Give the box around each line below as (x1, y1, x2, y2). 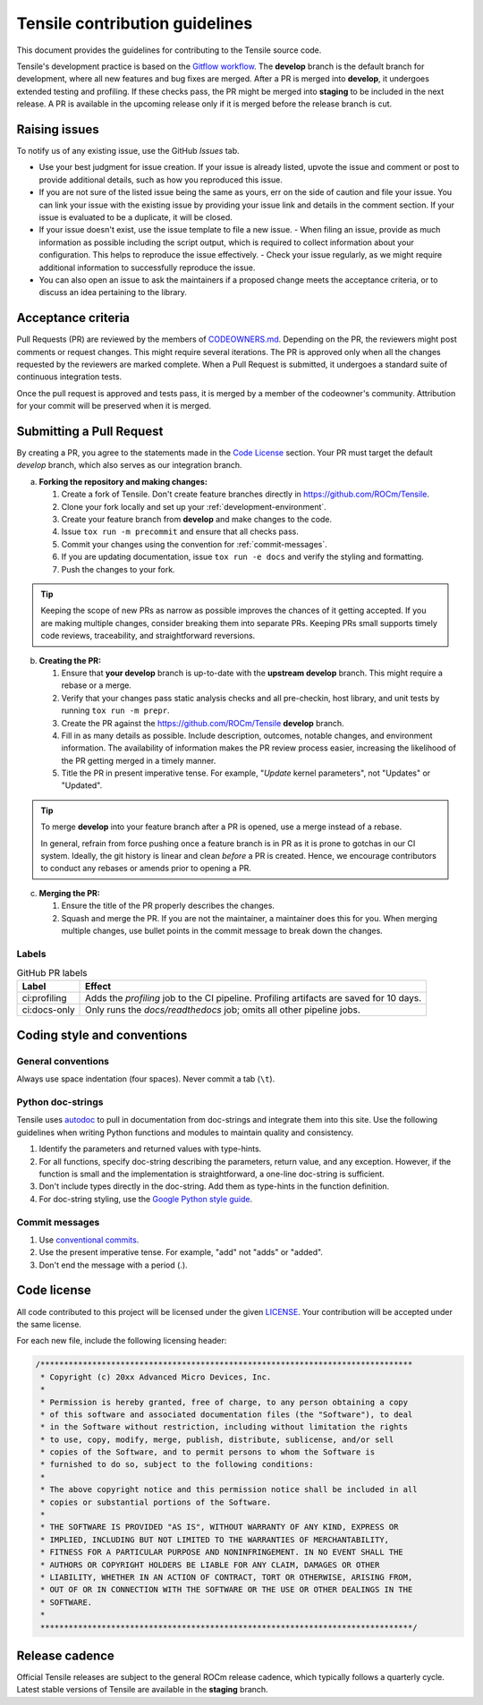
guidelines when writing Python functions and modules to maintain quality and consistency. (16, 1127, 354, 1138)
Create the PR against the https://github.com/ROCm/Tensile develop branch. (61, 717, 344, 728)
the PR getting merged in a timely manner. (61, 755, 216, 766)
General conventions (16, 1055, 110, 1067)
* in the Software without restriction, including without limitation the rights (40, 1422, 409, 1432)
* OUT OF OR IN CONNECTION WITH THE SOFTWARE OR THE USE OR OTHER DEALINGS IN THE (40, 1584, 413, 1595)
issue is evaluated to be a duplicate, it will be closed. (38, 211, 233, 223)
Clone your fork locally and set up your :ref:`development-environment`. (61, 501, 326, 512)
